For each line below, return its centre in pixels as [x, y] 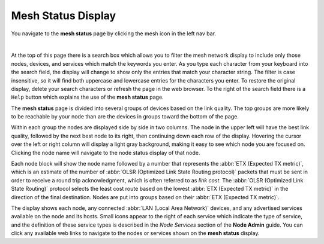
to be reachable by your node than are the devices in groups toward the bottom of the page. [125, 117]
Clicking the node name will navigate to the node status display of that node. [106, 152]
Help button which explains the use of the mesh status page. [88, 97]
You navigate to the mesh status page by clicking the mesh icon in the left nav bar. [113, 33]
